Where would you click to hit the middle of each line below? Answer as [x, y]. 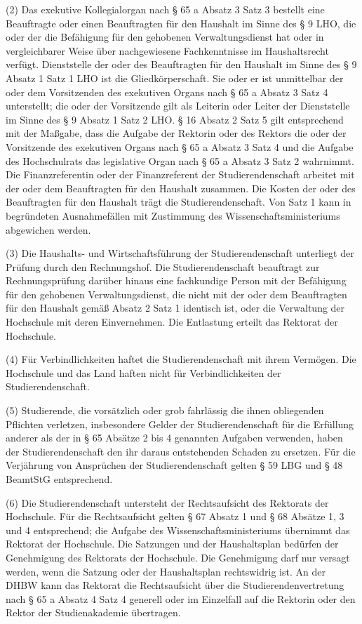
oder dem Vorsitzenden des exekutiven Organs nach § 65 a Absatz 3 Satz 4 [167, 92]
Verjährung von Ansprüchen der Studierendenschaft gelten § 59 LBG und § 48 [174, 465]
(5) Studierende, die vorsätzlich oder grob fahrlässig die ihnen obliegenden [165, 410]
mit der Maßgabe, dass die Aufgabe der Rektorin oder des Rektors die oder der [176, 133]
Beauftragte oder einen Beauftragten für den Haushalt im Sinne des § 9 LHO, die [181, 23]
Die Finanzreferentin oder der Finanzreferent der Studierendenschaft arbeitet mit [180, 174]
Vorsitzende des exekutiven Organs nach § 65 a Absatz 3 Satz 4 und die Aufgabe [180, 146]
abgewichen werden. [48, 229]
